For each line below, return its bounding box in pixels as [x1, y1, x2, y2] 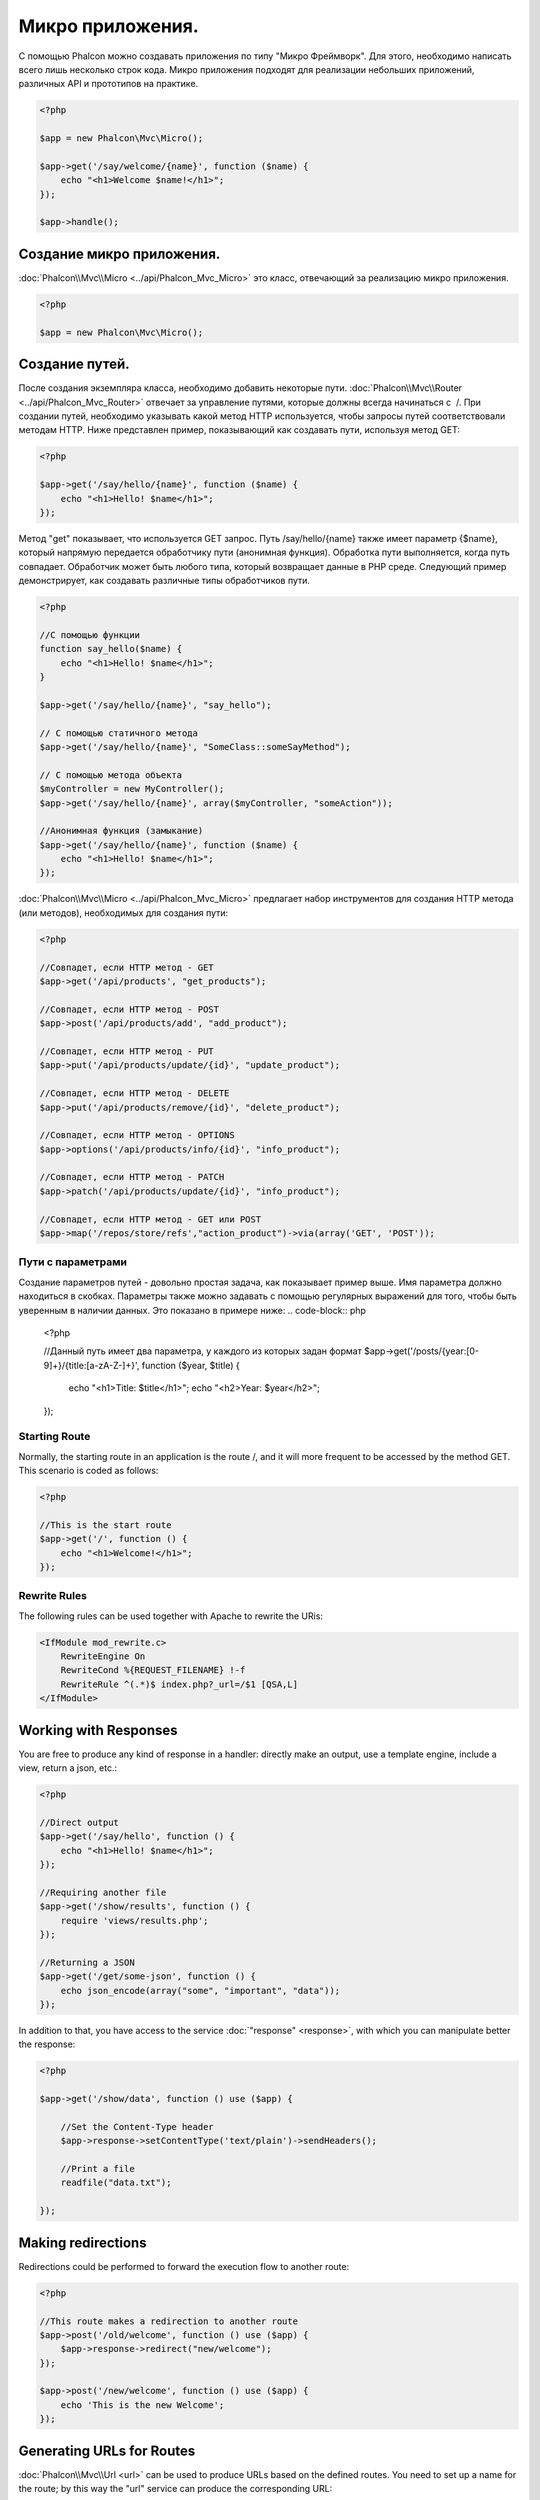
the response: [18, 2038, 76, 2050]
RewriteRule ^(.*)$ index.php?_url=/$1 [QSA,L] [60, 1678, 299, 1690]
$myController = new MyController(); [39, 783, 225, 795]
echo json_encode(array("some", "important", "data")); [60, 1985, 341, 1996]
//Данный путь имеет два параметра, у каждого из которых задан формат [43, 1345, 362, 1357]
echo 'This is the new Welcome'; [60, 2399, 225, 2410]
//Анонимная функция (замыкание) [39, 825, 204, 837]
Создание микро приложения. [18, 245, 221, 262]
